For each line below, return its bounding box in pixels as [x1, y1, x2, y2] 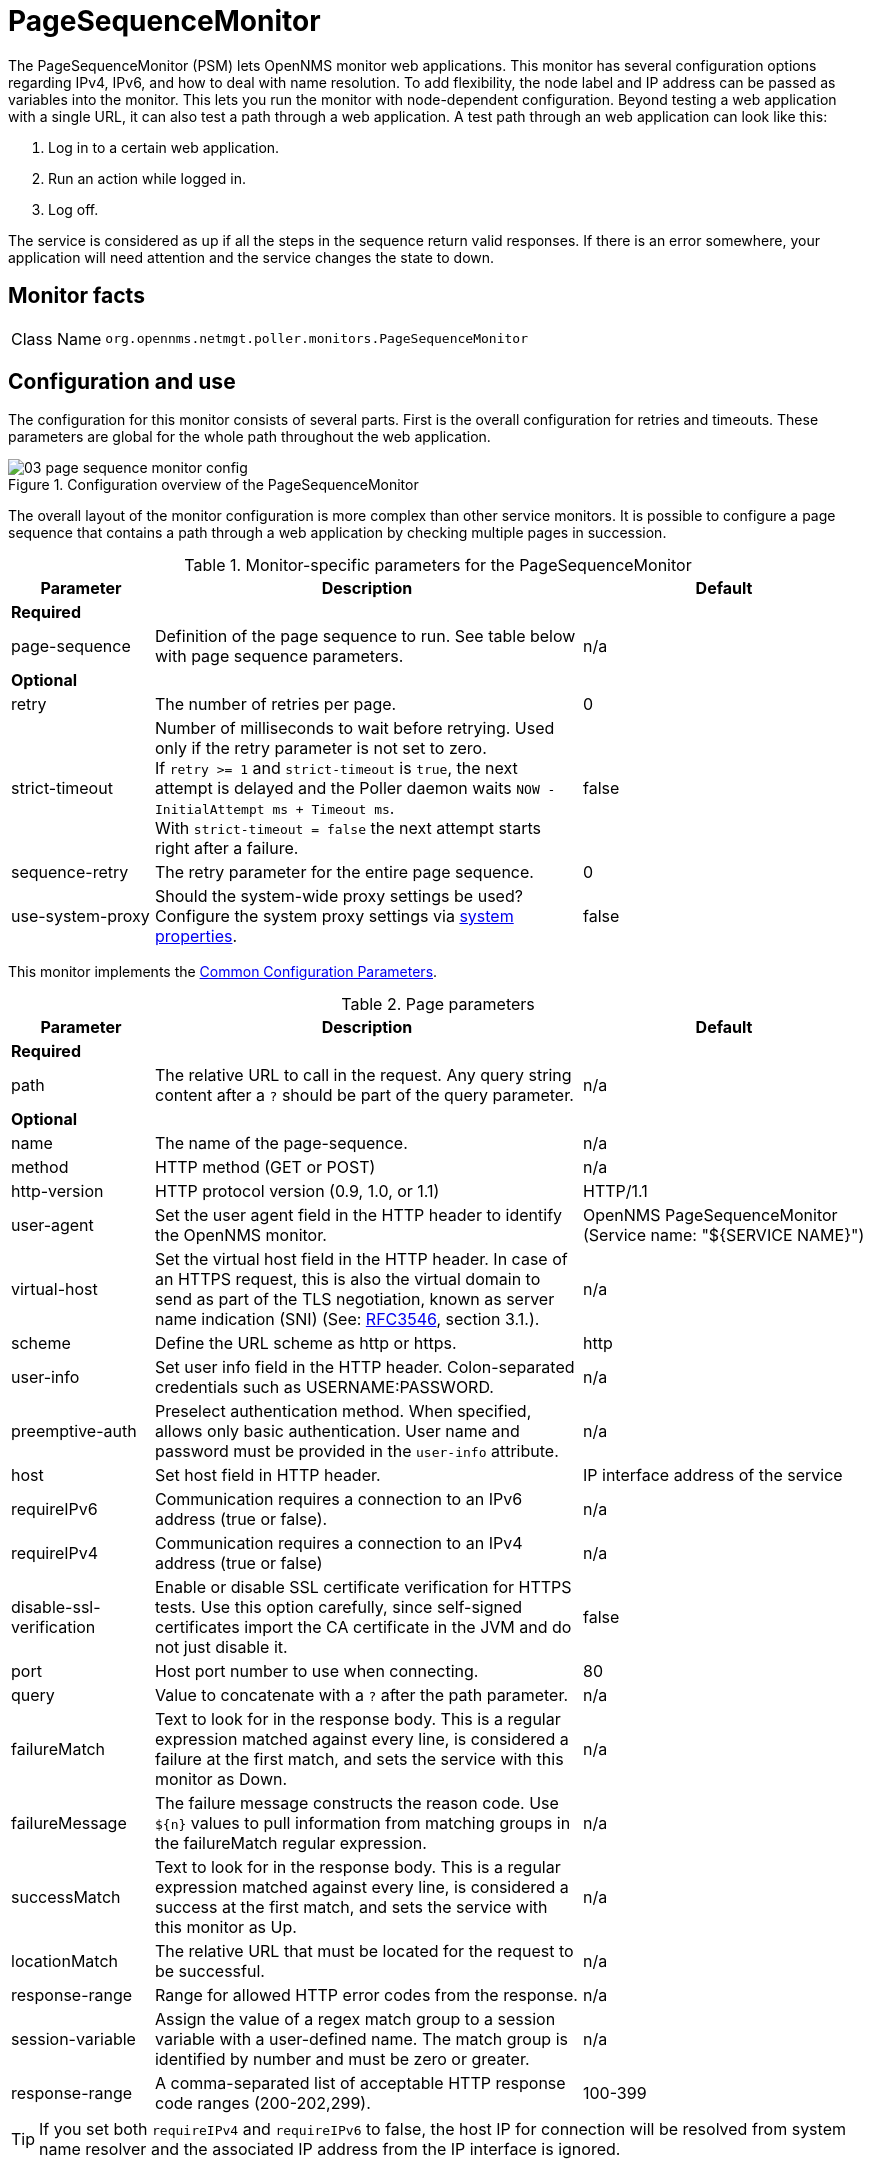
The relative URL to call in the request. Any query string [154, 1065, 572, 1086]
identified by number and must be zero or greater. [154, 2049, 530, 2070]
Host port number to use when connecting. [154, 1661, 479, 1682]
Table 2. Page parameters [341, 994, 535, 1015]
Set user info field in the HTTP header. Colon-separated [154, 1357, 575, 1378]
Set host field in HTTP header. [154, 1465, 381, 1486]
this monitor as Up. [154, 1917, 297, 1938]
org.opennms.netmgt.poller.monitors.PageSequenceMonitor [105, 331, 528, 347]
